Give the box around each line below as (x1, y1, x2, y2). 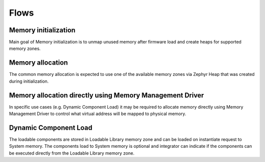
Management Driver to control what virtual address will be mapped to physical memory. (9, 111, 186, 117)
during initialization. (9, 78, 49, 84)
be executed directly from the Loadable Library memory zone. (9, 150, 135, 156)
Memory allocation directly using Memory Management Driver (9, 91, 204, 99)
